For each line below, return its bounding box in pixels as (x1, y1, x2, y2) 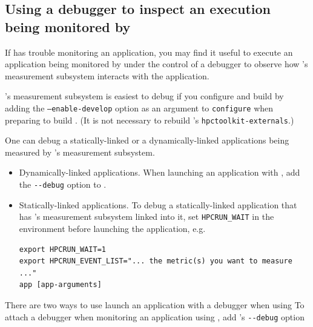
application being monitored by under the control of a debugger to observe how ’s (5, 58, 308, 70)
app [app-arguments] (19, 280, 102, 289)
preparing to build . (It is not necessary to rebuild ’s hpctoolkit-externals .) (5, 113, 294, 126)
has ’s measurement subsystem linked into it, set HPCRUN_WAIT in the (19, 210, 274, 223)
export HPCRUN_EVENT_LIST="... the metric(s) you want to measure (19, 257, 292, 266)
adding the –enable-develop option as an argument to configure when (5, 101, 274, 114)
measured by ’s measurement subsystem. (5, 145, 155, 158)
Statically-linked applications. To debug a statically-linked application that (19, 198, 297, 211)
